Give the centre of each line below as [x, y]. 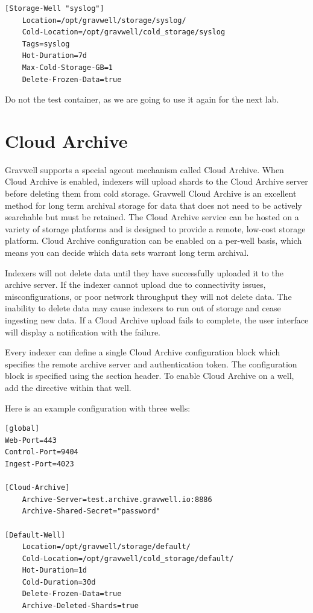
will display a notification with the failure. [83, 332]
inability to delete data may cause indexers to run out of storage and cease [143, 308]
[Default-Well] [35, 535]
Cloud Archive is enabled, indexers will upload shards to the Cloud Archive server [156, 181]
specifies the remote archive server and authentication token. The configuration [151, 364]
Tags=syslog [46, 44]
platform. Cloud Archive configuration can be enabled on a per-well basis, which [153, 240]
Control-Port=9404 [42, 452]
